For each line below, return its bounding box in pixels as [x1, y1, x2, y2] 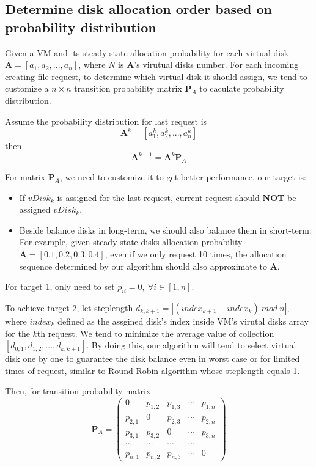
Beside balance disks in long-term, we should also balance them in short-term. [19, 223, 312, 236]
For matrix [5, 171, 46, 183]
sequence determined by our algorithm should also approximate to [19, 259, 268, 272]
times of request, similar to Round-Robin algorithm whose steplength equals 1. [5, 364, 300, 377]
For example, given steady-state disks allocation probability [19, 235, 243, 248]
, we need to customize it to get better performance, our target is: [59, 171, 307, 183]
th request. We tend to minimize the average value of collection [37, 326, 274, 339]
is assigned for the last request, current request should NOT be [57, 191, 296, 204]
